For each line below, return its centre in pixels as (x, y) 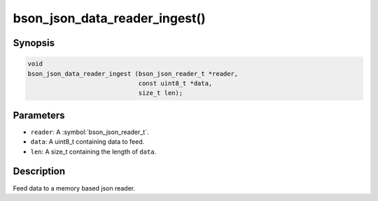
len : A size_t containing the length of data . (93, 151)
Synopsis (34, 43)
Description (39, 171)
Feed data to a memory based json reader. (74, 188)
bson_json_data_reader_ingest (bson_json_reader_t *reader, (133, 74)
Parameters (39, 115)
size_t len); (161, 93)
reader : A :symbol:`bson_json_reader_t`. (90, 132)
